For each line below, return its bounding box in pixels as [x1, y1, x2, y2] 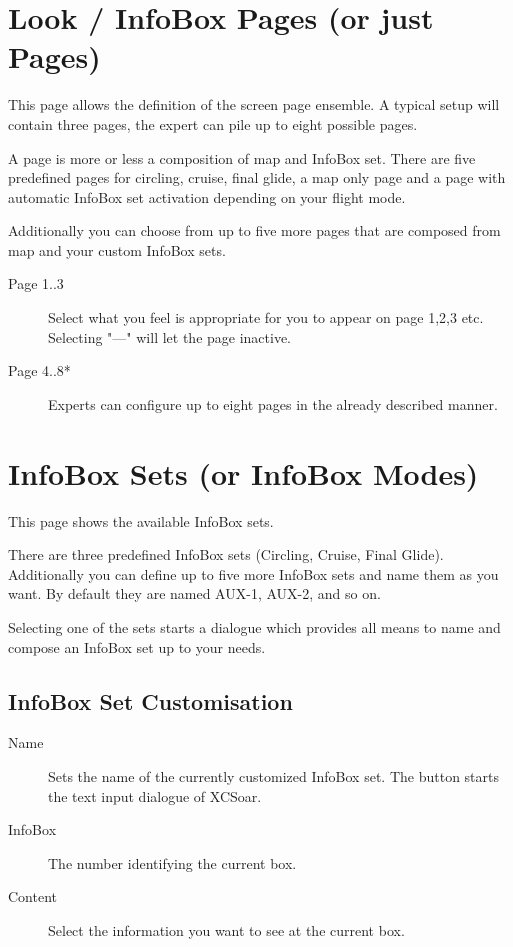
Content [8, 886, 57, 907]
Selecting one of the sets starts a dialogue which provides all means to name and [8, 616, 501, 637]
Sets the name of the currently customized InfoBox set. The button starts [48, 765, 499, 786]
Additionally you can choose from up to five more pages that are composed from [8, 220, 501, 241]
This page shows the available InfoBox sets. [8, 510, 274, 531]
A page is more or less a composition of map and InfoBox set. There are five [8, 147, 476, 168]
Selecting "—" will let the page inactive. [48, 326, 292, 347]
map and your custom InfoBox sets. [8, 239, 226, 260]
